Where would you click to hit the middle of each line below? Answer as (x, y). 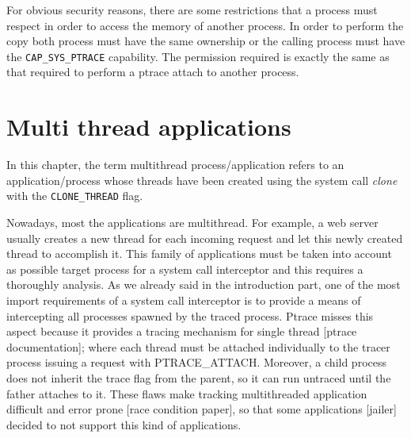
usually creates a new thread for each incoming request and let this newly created (205, 238)
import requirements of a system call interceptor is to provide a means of (184, 300)
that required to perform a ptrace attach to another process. (153, 72)
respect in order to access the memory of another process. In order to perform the (205, 25)
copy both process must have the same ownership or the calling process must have (206, 41)
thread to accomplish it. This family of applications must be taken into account (199, 254)
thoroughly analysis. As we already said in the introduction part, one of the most (204, 284)
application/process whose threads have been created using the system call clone (202, 180)
